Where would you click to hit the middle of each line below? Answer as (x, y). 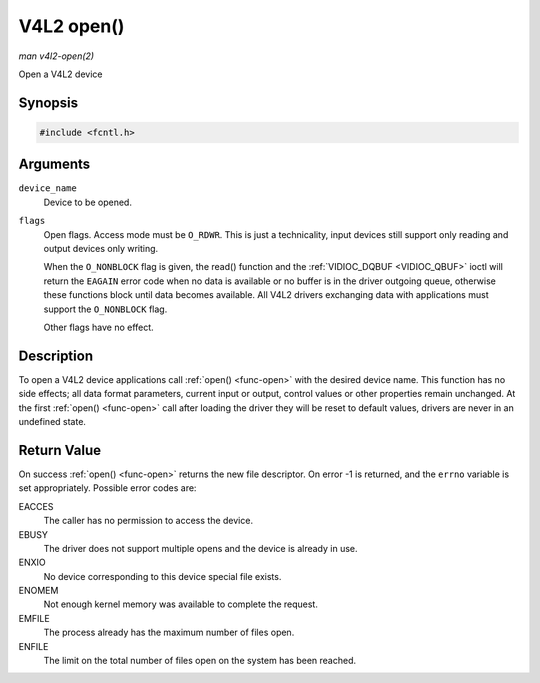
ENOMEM (38, 591)
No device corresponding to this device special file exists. (162, 576)
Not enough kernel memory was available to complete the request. (181, 604)
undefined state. (52, 422)
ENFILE (33, 646)
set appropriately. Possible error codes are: (107, 488)
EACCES (36, 506)
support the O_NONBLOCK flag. (105, 309)
